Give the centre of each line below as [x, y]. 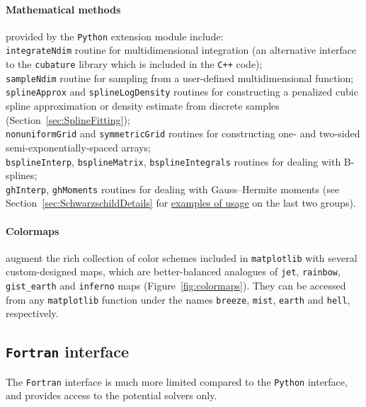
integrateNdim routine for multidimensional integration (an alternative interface [181, 50]
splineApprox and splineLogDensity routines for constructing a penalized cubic [182, 92]
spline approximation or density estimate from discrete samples [143, 106]
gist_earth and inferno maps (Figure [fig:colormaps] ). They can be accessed [176, 286]
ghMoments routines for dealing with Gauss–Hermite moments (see [196, 189]
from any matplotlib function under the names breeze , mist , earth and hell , [178, 299]
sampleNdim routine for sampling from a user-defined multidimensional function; [180, 78]
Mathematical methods [63, 9]
